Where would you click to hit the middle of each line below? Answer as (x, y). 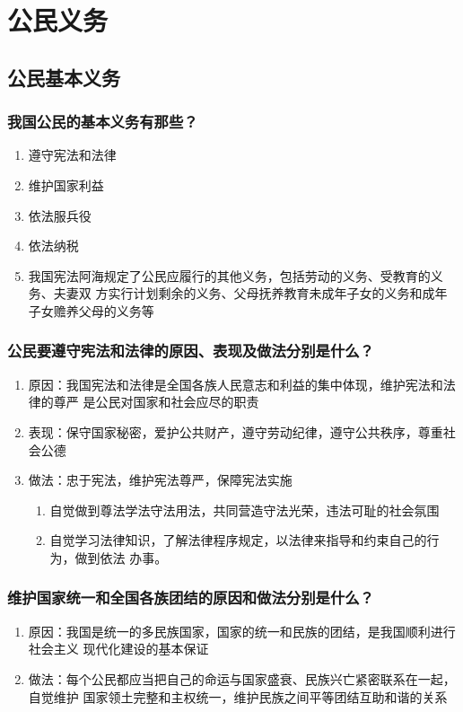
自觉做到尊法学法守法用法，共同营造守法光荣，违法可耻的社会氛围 (245, 510)
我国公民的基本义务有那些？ (103, 122)
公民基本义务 (64, 77)
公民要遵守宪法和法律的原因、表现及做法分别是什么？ (191, 351)
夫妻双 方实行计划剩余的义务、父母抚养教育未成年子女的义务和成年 (250, 293)
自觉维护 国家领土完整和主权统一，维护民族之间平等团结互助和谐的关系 (238, 696)
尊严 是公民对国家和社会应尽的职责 (156, 402)
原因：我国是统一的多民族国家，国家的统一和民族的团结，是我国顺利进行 (242, 631)
